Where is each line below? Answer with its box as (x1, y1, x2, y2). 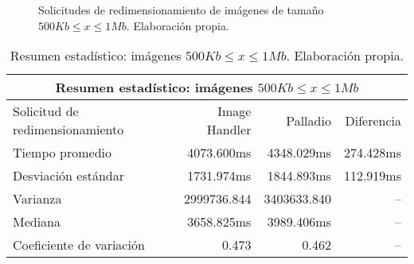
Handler (206, 120, 252, 139)
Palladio (286, 111, 331, 130)
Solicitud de (13, 102, 79, 121)
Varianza (13, 189, 62, 208)
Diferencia (345, 111, 401, 130)
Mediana (13, 212, 61, 231)
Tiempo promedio (13, 143, 112, 162)
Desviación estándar (13, 166, 125, 185)
